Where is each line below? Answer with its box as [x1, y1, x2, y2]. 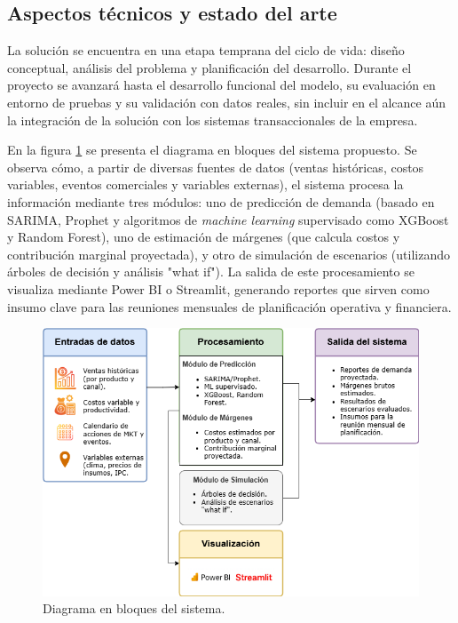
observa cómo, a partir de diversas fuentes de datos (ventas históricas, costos [7, 157, 424, 176]
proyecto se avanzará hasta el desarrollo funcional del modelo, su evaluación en [7, 76, 436, 94]
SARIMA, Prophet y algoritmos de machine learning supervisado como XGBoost [7, 210, 449, 228]
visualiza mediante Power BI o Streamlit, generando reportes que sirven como [7, 279, 430, 298]
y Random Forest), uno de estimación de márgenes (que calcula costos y [7, 228, 400, 246]
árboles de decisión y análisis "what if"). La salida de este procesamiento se [7, 262, 415, 281]
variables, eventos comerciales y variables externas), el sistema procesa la [7, 175, 404, 194]
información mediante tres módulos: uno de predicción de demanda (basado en [7, 192, 435, 211]
